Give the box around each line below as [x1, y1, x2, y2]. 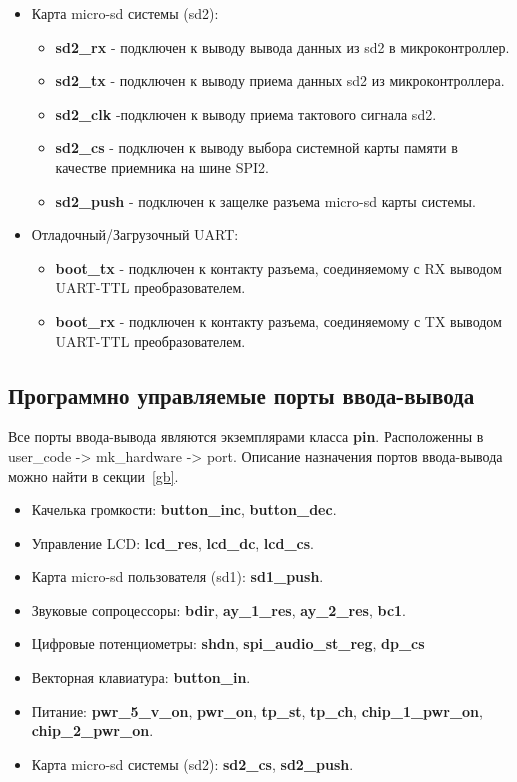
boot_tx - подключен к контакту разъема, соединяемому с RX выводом [55, 257, 502, 278]
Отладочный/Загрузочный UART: [31, 224, 239, 245]
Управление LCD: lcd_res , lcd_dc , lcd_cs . [31, 532, 315, 553]
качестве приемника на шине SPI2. [55, 156, 269, 177]
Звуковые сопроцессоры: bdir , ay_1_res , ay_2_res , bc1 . [31, 599, 407, 620]
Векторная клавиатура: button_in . [31, 667, 251, 688]
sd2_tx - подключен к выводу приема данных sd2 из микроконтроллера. [55, 70, 505, 91]
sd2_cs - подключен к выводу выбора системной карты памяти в [55, 137, 458, 158]
